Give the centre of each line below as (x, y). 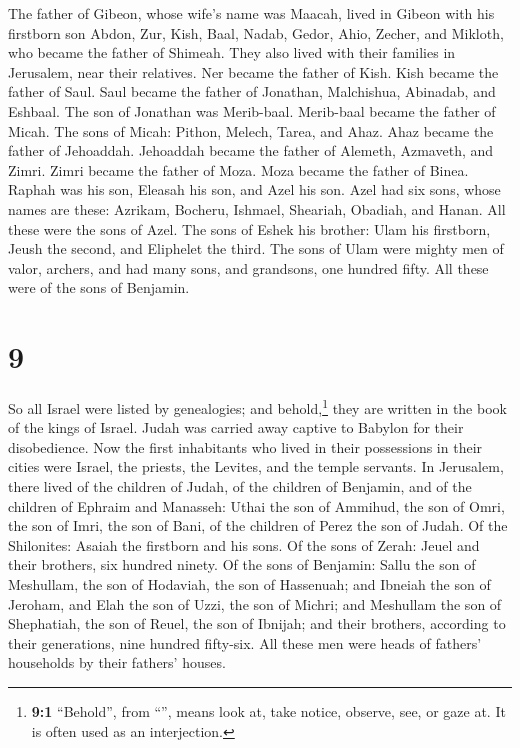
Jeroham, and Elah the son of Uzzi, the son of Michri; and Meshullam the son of (255, 603)
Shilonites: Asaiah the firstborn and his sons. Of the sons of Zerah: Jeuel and (244, 544)
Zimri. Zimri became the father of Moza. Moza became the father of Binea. (238, 169)
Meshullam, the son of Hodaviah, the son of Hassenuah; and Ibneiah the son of (249, 584)
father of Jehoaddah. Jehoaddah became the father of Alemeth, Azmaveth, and (251, 150)
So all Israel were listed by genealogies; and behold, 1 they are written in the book (257, 406)
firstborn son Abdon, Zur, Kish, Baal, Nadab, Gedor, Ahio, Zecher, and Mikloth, (256, 32)
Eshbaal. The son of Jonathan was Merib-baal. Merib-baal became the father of (252, 110)
